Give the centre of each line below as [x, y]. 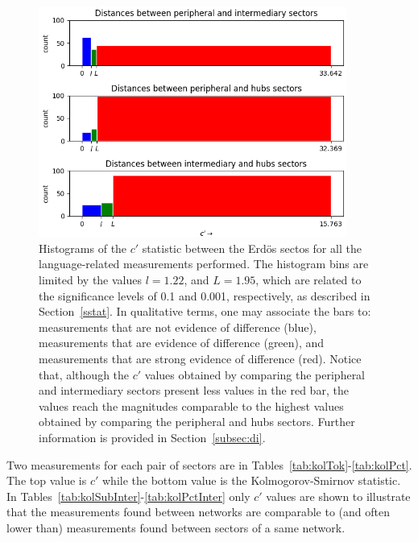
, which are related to [308, 279]
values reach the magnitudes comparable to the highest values [191, 405]
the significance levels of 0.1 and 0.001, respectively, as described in [205, 295]
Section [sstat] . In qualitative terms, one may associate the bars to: [205, 311]
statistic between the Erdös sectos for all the [252, 248]
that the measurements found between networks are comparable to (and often [198, 512]
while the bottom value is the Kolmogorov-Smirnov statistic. [251, 480]
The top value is [47, 480]
